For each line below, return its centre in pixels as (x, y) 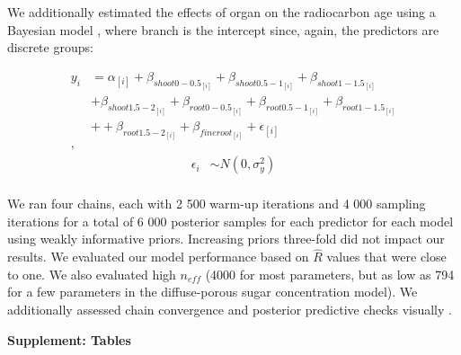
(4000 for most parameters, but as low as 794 (330, 274)
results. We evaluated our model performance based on (158, 257)
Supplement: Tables (69, 339)
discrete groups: (50, 47)
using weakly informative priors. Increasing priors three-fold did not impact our (226, 239)
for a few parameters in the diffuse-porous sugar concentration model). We (213, 292)
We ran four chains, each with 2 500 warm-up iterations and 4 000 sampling (217, 204)
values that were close (386, 257)
